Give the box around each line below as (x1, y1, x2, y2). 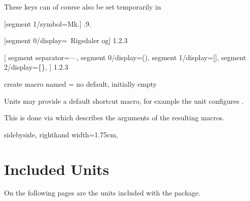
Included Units (4, 158, 109, 179)
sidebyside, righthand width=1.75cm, (4, 129, 118, 139)
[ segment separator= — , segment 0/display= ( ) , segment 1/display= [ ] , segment (4, 52, 246, 62)
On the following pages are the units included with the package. (4, 187, 201, 198)
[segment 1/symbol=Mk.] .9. (4, 18, 91, 29)
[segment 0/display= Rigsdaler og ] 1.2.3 (4, 35, 128, 46)
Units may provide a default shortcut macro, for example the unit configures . (4, 95, 244, 106)
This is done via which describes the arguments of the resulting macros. (4, 112, 224, 123)
